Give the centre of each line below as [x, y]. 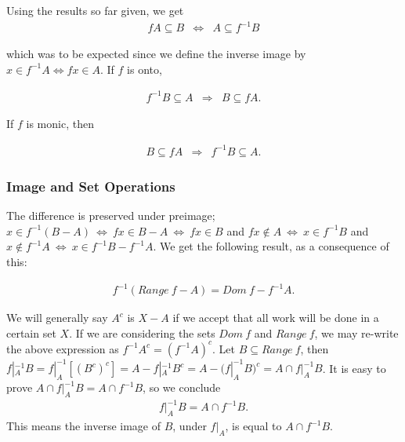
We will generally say [57, 318]
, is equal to [253, 426]
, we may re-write [356, 332]
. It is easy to [354, 368]
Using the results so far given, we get [95, 10]
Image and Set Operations [91, 186]
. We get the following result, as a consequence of [271, 246]
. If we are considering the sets [142, 332]
